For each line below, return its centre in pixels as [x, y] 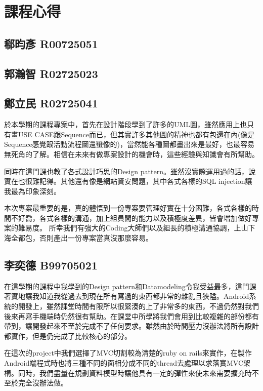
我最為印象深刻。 [32, 191]
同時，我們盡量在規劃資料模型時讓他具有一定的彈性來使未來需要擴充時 [135, 373]
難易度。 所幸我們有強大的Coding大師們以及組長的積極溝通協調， [126, 228]
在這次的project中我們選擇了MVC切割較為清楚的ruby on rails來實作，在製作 [128, 353]
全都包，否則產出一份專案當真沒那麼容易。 [82, 238]
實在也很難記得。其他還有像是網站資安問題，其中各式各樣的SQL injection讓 [128, 181]
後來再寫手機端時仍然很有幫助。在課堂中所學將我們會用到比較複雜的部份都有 [131, 316]
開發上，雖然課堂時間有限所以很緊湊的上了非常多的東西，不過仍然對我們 [138, 306]
